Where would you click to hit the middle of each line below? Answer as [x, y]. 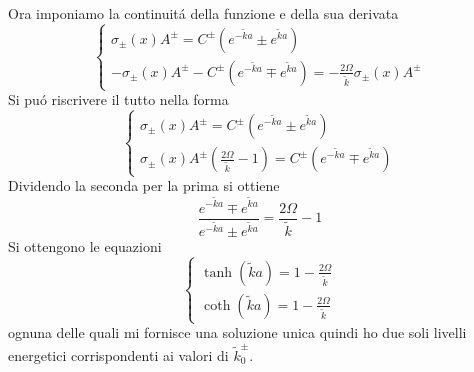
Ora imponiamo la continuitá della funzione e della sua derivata [203, 13]
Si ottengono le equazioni [85, 246]
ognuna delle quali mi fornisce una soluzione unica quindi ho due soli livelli [237, 332]
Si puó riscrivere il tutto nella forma [118, 99]
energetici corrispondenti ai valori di [118, 354]
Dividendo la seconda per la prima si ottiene [144, 185]
